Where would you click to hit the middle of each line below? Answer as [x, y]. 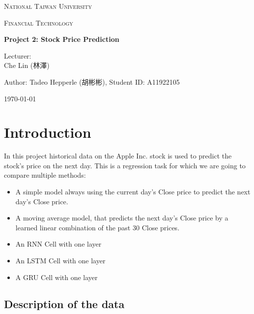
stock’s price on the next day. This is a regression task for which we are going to [125, 165]
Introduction [48, 132]
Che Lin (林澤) [27, 65]
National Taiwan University [48, 6]
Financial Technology [39, 22]
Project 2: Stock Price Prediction [62, 39]
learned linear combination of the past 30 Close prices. [98, 227]
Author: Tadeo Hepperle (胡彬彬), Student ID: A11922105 [92, 81]
